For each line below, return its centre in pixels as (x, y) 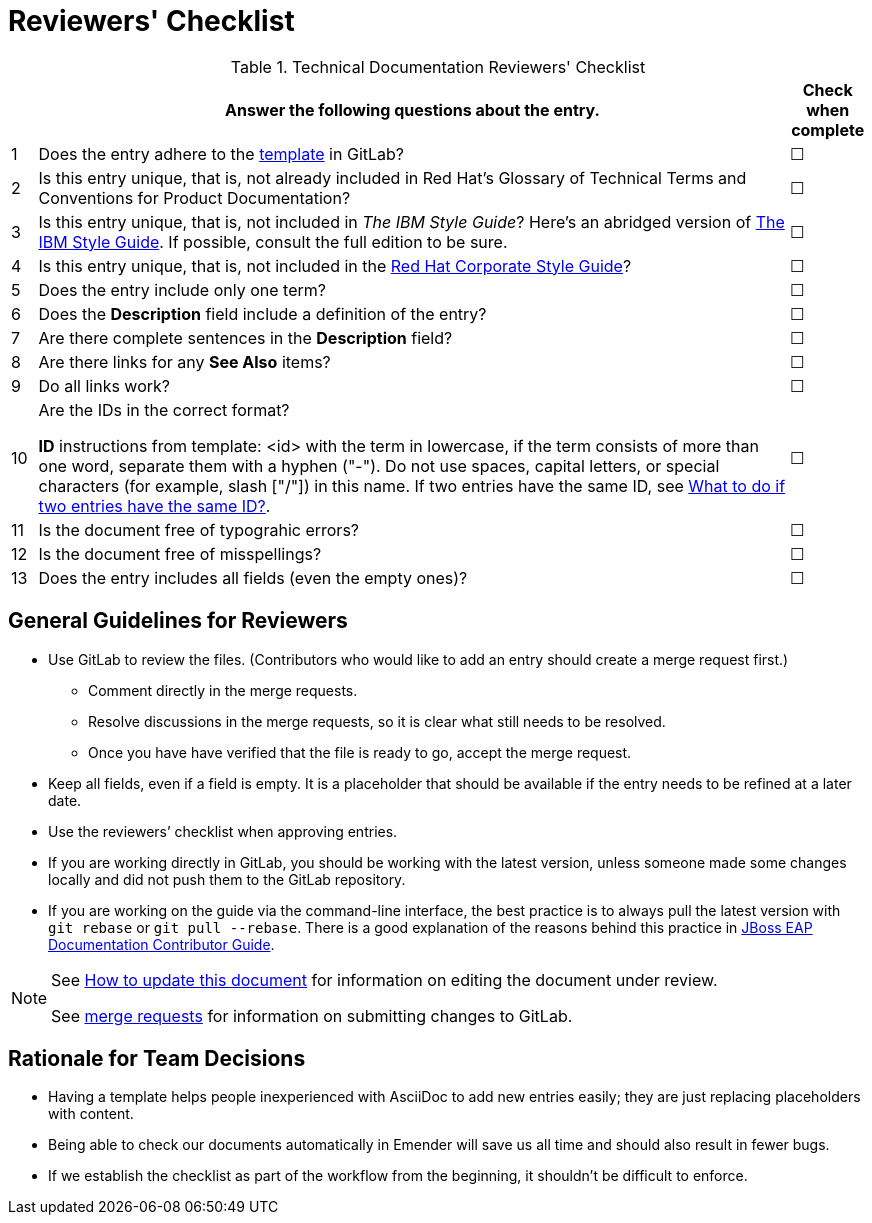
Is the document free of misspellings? (180, 553)
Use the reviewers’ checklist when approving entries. (223, 831)
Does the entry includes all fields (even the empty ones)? (253, 577)
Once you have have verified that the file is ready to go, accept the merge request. (360, 752)
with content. (91, 1114)
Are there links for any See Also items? (184, 361)
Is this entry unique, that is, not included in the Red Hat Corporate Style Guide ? (335, 265)
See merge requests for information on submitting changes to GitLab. (312, 1015)
